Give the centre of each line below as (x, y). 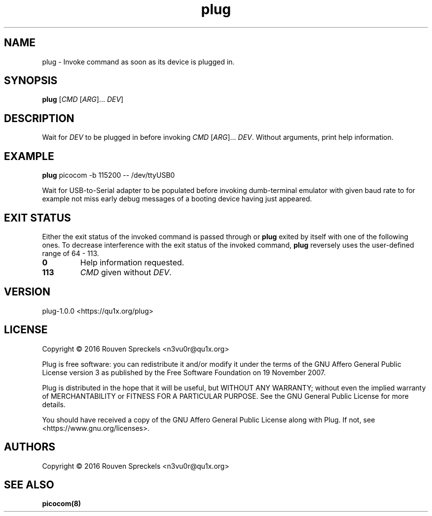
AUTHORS (30, 447)
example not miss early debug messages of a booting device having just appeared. (177, 199)
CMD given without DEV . (126, 272)
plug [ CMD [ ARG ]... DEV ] (83, 99)
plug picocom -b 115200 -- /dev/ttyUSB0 (108, 175)
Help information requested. (132, 262)
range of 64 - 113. (71, 253)
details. (54, 404)
